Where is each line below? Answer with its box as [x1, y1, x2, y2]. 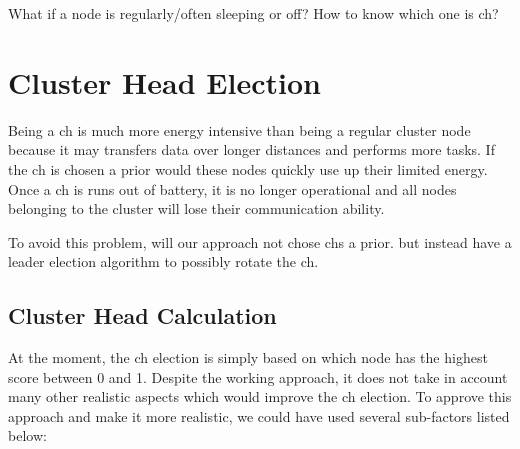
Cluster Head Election [8, 61, 321, 102]
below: [8, 425, 47, 446]
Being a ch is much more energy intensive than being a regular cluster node [8, 119, 471, 140]
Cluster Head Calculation [8, 300, 277, 331]
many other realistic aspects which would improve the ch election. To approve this [8, 386, 512, 407]
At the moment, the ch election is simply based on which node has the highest [8, 347, 488, 368]
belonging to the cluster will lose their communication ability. [8, 198, 385, 219]
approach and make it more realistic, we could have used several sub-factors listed [8, 405, 510, 426]
